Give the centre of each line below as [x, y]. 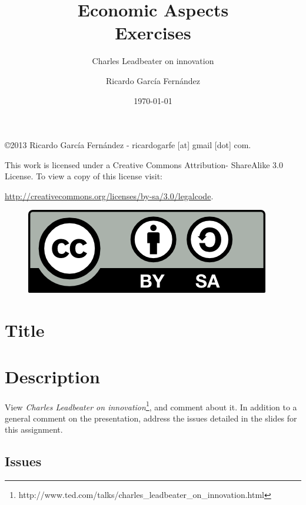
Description [53, 376]
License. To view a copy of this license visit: [84, 176]
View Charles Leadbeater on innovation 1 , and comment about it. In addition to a [151, 406]
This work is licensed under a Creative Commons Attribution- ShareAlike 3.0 [144, 164]
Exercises [153, 33]
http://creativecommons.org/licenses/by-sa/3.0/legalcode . [109, 195]
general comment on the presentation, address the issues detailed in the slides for [151, 418]
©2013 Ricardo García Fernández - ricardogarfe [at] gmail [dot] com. [128, 145]
